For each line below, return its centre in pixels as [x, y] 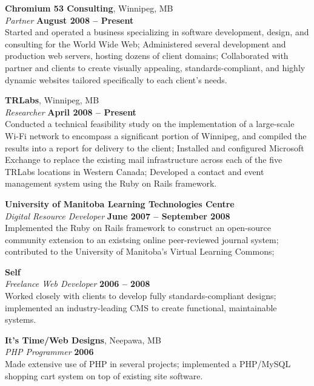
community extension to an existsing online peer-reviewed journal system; [142, 239]
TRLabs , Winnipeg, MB [52, 100]
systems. [21, 319]
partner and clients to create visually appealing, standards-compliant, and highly [155, 67]
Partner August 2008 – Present [69, 20]
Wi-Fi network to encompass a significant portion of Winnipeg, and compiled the [156, 135]
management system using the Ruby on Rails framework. [111, 183]
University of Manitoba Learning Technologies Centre [120, 203]
